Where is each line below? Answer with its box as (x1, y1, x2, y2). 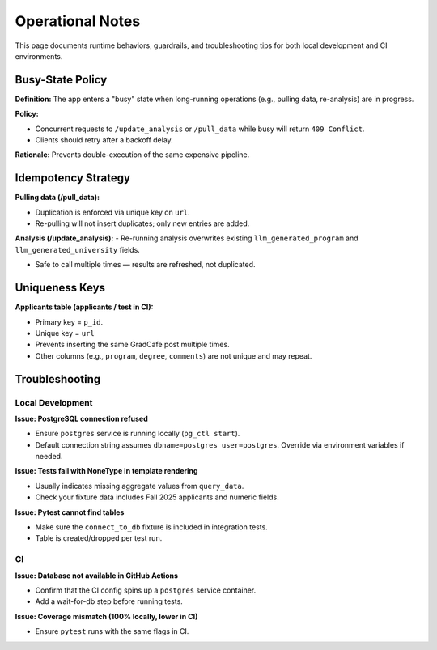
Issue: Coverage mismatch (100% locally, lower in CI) (15, 611, 198, 621)
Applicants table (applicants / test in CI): (15, 302, 154, 312)
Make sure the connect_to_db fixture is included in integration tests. (35, 522, 269, 532)
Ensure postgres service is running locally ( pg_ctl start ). (35, 429, 240, 439)
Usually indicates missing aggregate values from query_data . (35, 481, 244, 491)
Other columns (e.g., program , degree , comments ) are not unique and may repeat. (35, 350, 312, 360)
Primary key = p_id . (35, 317, 104, 327)
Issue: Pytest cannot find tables (15, 507, 125, 517)
